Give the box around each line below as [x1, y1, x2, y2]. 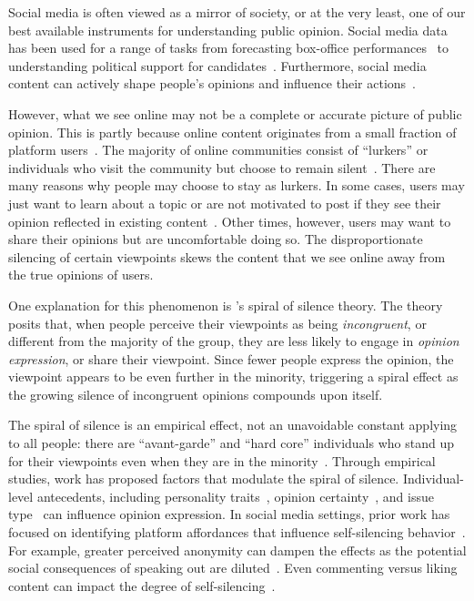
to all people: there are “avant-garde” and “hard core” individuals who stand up [8, 433, 454, 453]
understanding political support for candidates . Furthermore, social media [8, 56, 427, 75]
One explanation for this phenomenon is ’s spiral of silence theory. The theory [8, 295, 443, 314]
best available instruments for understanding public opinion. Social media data [8, 20, 448, 39]
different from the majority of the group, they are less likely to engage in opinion [8, 331, 459, 351]
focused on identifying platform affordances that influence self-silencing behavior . [8, 523, 466, 542]
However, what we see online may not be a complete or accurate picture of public [8, 104, 462, 123]
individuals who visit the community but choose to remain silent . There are [8, 158, 436, 177]
